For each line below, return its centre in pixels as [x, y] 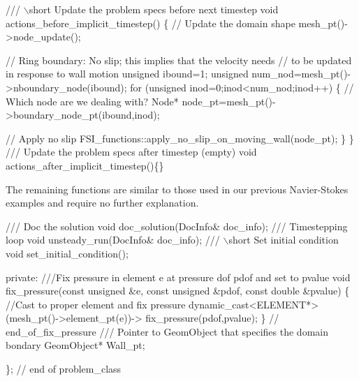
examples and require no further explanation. [102, 203]
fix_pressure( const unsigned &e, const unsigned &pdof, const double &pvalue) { [178, 291]
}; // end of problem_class [64, 369]
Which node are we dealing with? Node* [92, 101]
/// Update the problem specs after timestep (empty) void [131, 152]
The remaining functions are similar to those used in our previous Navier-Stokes [177, 189]
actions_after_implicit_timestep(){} [85, 165]
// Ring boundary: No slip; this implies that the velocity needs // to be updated [179, 60]
